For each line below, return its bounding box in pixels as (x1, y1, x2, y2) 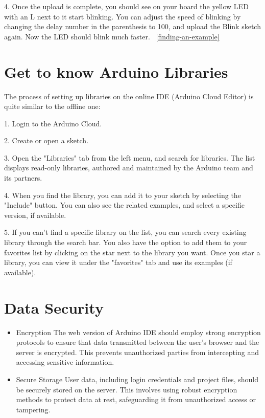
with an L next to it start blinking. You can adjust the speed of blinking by (4, 11, 241, 21)
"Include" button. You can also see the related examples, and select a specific (4, 200, 245, 210)
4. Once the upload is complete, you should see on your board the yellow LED (4, 1, 249, 11)
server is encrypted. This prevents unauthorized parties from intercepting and (16, 346, 259, 357)
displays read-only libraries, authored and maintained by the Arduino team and (4, 162, 253, 173)
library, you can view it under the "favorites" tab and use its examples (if (4, 257, 232, 268)
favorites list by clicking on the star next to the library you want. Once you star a (4, 247, 260, 257)
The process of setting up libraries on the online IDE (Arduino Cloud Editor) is (4, 91, 254, 101)
